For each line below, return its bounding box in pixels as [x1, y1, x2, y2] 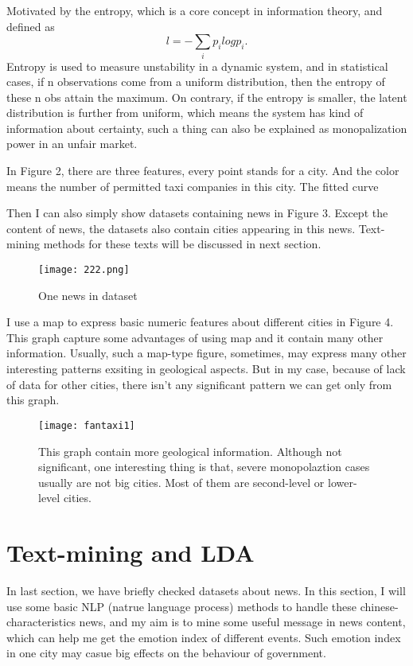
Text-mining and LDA [6, 536, 255, 569]
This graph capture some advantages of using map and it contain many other [6, 329, 384, 345]
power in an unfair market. [6, 135, 138, 152]
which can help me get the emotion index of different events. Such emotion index [6, 629, 401, 645]
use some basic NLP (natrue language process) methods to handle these [6, 598, 357, 614]
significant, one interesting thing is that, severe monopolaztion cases [38, 458, 370, 475]
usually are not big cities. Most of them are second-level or [38, 473, 325, 490]
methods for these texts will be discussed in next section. [43, 236, 321, 252]
